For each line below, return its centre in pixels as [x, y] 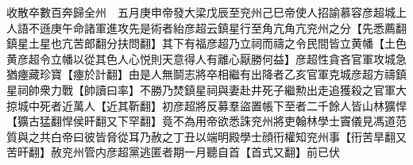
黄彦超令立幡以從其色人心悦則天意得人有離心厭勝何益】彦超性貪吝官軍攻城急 [206, 58]
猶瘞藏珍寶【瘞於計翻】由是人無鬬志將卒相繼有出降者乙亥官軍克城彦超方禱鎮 [206, 74]
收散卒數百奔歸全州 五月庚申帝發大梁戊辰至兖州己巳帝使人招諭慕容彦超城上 [206, 12]
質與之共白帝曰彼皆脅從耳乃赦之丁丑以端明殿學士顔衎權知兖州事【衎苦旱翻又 [206, 136]
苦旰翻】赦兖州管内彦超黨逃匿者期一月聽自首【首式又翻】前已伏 [173, 152]
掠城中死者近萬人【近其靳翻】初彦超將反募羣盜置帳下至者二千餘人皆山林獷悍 [206, 105]
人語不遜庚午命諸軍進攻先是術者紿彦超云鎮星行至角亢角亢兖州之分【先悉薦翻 [206, 27]
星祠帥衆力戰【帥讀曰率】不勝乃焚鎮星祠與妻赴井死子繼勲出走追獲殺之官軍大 [206, 89]
